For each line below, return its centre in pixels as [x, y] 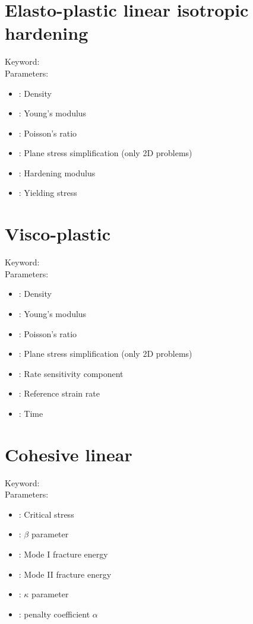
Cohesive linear [69, 454]
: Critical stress [46, 514]
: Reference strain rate [59, 393]
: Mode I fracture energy [63, 554]
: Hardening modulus [57, 172]
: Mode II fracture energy [65, 574]
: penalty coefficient [54, 614]
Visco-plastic [58, 234]
